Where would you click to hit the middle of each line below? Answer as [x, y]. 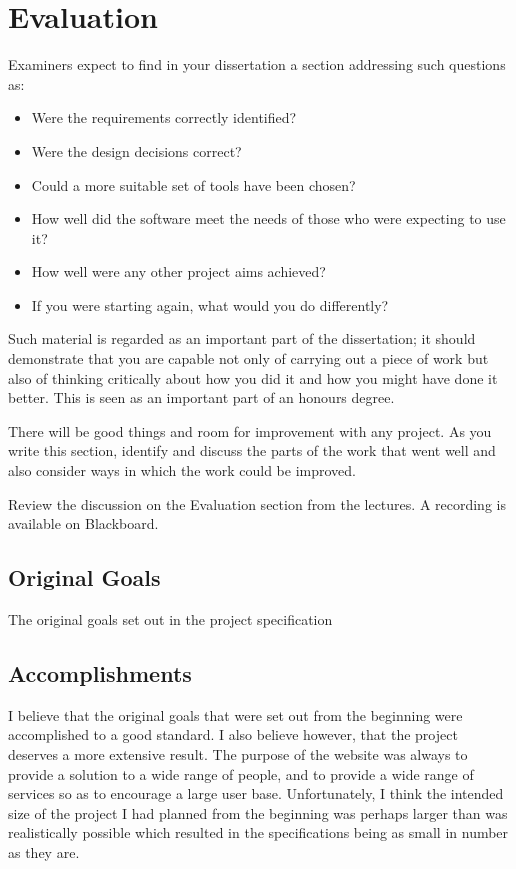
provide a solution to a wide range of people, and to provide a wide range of [241, 773]
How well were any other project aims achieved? [178, 271]
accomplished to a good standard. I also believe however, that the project [233, 734]
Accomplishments [100, 673]
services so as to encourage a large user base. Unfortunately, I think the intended [256, 793]
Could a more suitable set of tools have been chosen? [193, 184]
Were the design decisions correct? [136, 150]
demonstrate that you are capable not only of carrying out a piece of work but [248, 358]
